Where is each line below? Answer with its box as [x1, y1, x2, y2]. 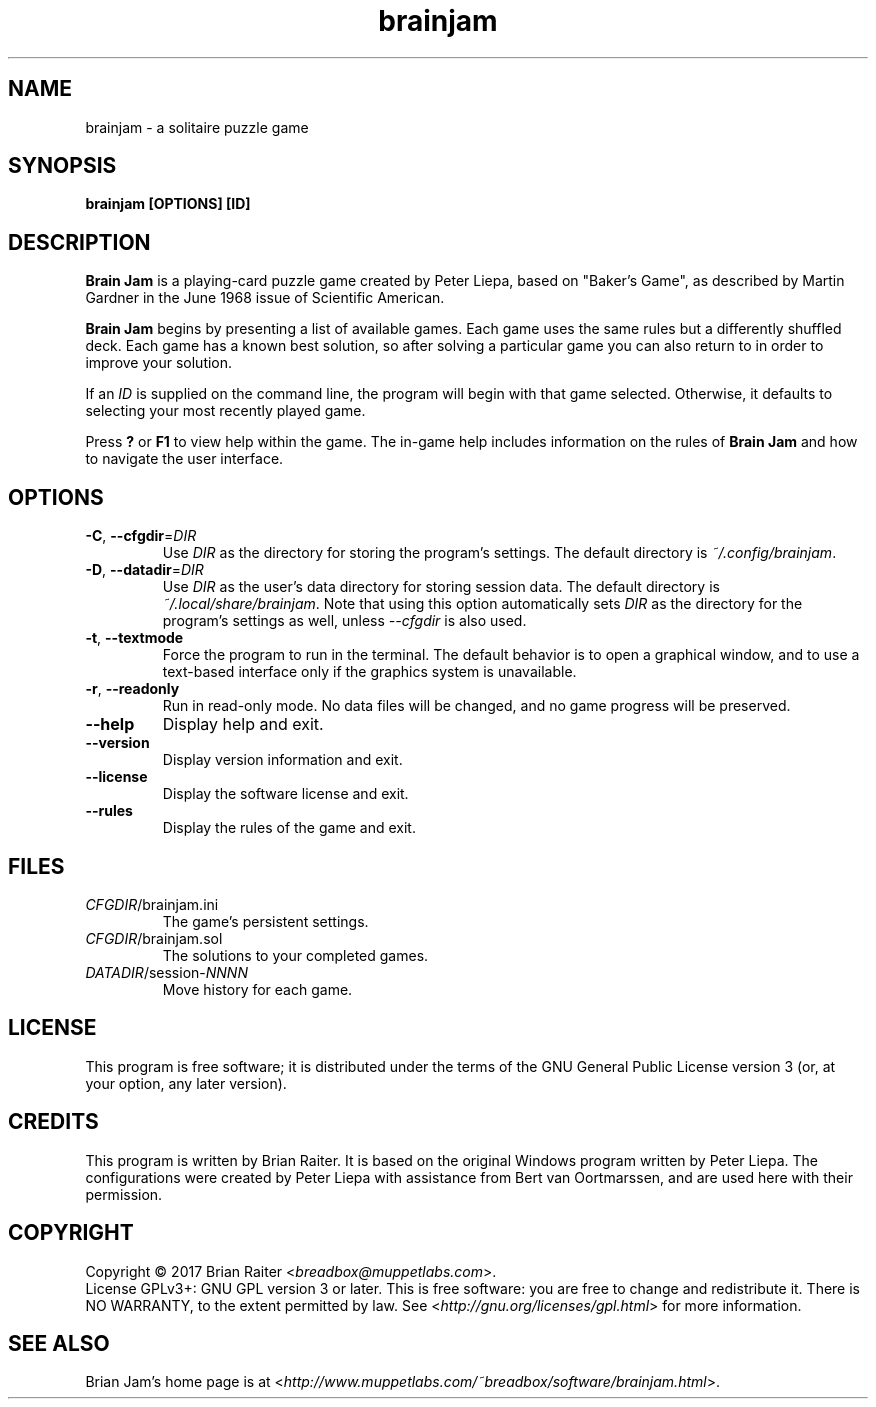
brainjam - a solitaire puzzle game [85, 118, 309, 136]
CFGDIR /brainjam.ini [85, 895, 219, 913]
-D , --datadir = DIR [85, 561, 204, 579]
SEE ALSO [8, 1330, 110, 1356]
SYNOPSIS [8, 153, 117, 179]
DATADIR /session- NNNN [85, 963, 248, 981]
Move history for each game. [162, 980, 353, 998]
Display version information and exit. [162, 751, 403, 769]
